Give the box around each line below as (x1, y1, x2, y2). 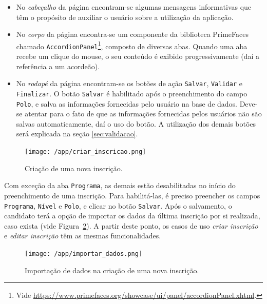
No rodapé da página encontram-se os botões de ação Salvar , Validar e (16, 78, 242, 89)
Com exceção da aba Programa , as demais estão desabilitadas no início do (4, 180, 236, 191)
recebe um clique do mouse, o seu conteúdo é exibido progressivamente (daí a (16, 51, 260, 62)
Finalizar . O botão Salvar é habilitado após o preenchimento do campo (16, 88, 247, 98)
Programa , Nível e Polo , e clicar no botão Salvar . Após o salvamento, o (4, 200, 232, 211)
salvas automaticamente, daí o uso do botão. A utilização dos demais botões (16, 118, 256, 129)
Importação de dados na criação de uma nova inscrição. (25, 265, 199, 275)
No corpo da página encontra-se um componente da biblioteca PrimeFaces (16, 29, 249, 39)
